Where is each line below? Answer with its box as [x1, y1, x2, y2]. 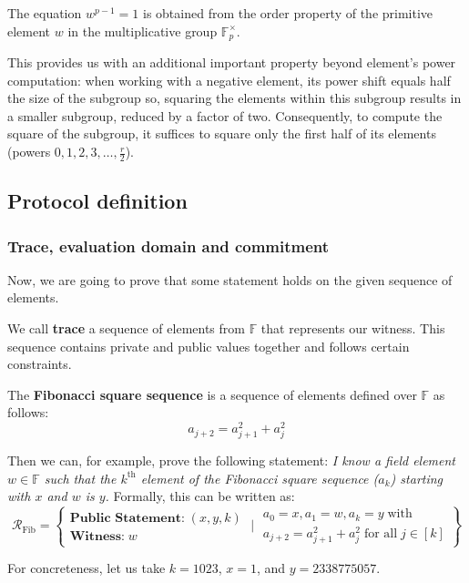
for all [363, 527, 398, 540]
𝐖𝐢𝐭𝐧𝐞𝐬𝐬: [69, 530, 125, 544]
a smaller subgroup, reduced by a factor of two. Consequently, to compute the [7, 106, 443, 125]
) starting [390, 468, 444, 487]
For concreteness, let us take [7, 558, 166, 578]
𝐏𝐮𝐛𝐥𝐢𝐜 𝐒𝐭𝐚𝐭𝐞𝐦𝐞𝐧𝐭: [69, 512, 185, 526]
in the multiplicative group [67, 21, 218, 40]
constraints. [7, 354, 72, 373]
